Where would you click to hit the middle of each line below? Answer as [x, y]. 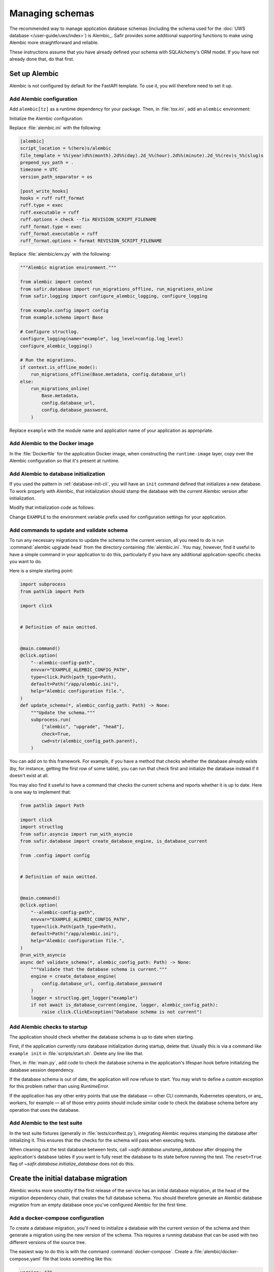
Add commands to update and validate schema [68, 530]
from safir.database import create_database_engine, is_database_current [114, 841]
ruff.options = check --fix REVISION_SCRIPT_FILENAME [88, 220]
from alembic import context [56, 282]
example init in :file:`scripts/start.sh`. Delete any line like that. [77, 1053]
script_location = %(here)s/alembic [66, 148]
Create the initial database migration [68, 1179]
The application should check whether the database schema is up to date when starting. [102, 1037]
